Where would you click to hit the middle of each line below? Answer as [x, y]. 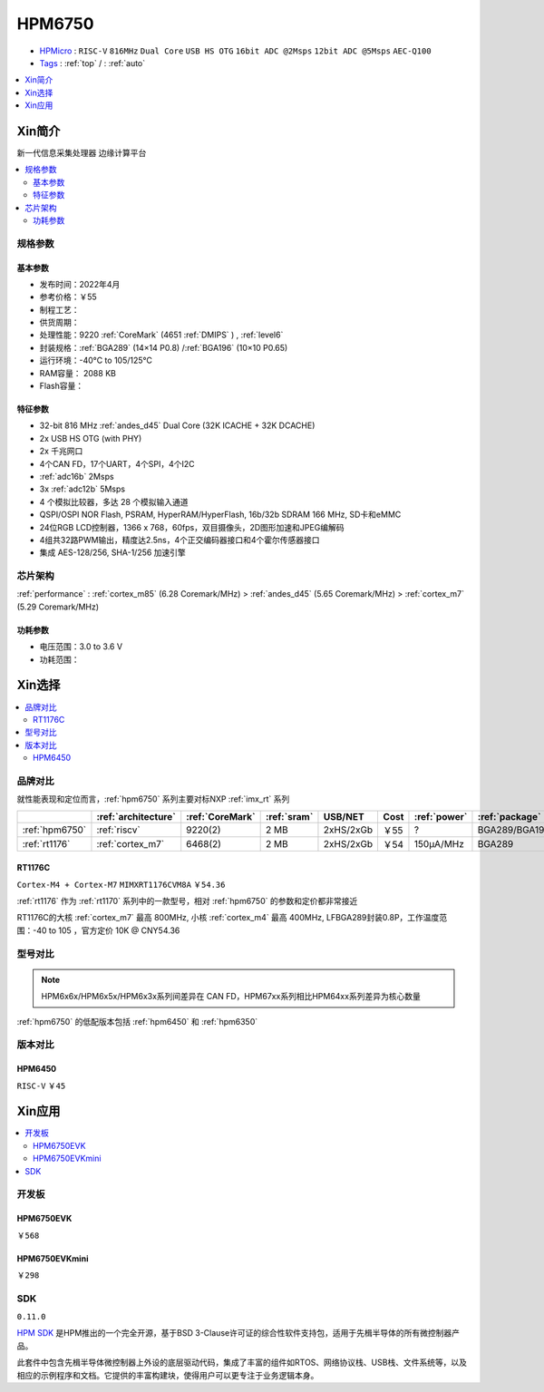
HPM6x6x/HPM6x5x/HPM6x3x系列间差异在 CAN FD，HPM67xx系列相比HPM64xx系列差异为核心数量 [231, 997]
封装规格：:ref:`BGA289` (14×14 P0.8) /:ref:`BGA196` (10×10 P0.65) [164, 347]
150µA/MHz [439, 843]
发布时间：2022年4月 [80, 284]
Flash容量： [62, 386]
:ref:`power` [441, 816]
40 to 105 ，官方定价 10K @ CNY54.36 [108, 930]
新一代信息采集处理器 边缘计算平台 [82, 153]
